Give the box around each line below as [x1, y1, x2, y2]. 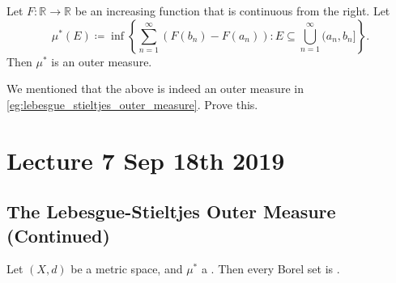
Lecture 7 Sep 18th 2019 [6, 143, 285, 176]
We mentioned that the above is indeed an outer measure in [6, 80, 304, 97]
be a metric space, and [70, 260, 183, 277]
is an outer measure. [51, 53, 152, 70]
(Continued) [6, 222, 110, 247]
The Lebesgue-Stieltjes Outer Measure [6, 199, 336, 224]
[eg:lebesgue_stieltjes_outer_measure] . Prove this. [6, 95, 258, 112]
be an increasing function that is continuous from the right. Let [75, 2, 390, 19]
